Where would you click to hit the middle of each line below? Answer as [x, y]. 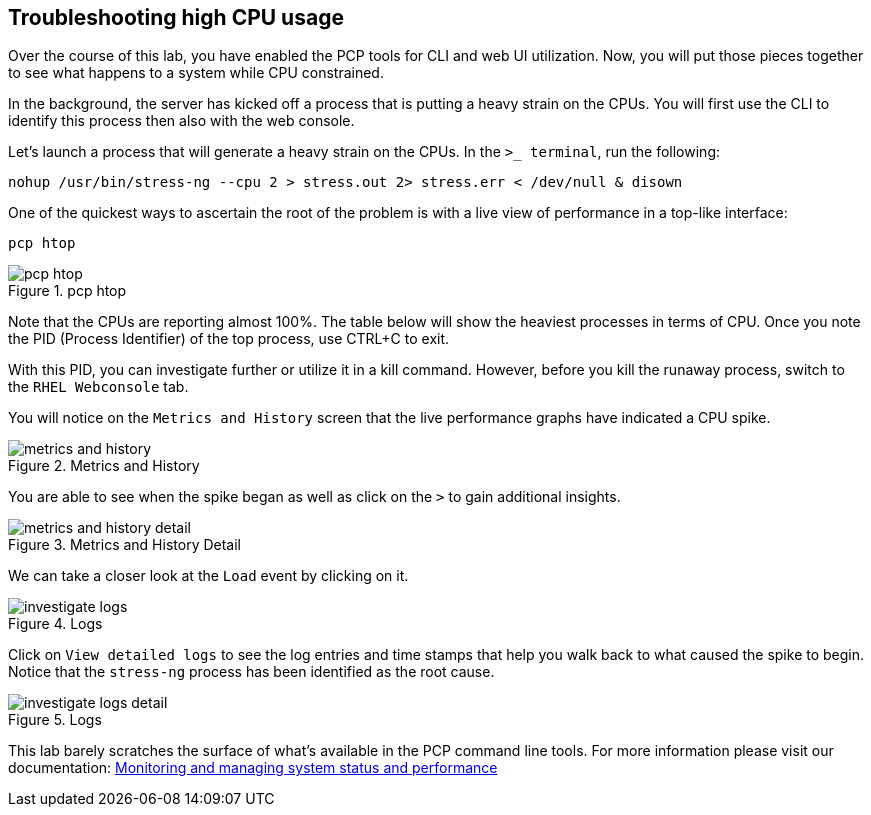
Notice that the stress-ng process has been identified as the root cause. [251, 672]
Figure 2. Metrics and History [104, 466]
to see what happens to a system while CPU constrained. [196, 73]
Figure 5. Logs [55, 720]
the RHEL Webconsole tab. [98, 387]
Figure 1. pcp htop [67, 291]
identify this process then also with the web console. [181, 121]
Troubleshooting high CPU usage [176, 17]
